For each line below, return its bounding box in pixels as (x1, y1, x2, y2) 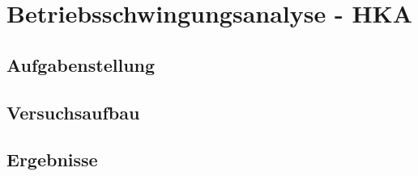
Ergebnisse (6, 147, 98, 172)
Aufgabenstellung (6, 52, 156, 77)
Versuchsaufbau (6, 99, 140, 124)
